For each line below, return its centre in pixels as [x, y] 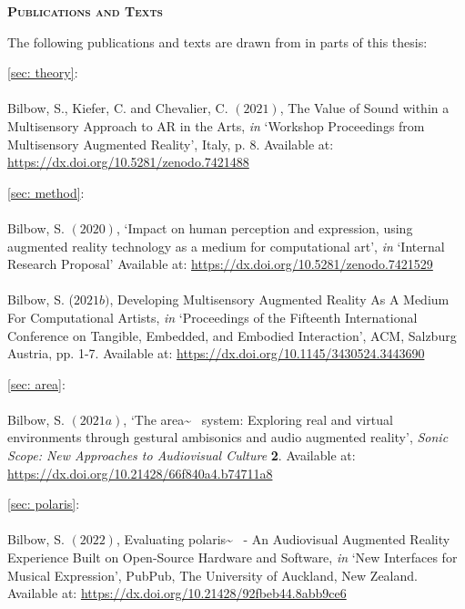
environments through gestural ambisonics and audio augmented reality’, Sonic [228, 437]
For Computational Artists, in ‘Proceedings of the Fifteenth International [212, 317]
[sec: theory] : [43, 72]
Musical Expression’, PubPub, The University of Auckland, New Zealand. [212, 575]
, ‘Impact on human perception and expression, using [264, 227]
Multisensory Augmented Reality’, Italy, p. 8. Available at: [171, 144]
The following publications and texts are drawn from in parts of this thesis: [217, 41]
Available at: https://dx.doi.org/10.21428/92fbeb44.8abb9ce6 [177, 593]
